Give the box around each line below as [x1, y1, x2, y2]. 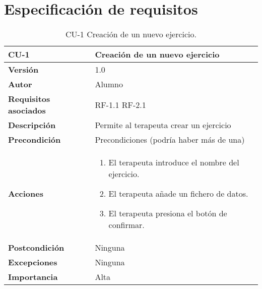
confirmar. [108, 219, 145, 231]
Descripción [8, 119, 56, 131]
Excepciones [8, 256, 57, 268]
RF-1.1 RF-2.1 [95, 98, 146, 110]
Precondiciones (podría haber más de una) [95, 134, 245, 146]
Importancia [8, 271, 58, 283]
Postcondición [8, 242, 64, 254]
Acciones [8, 188, 43, 200]
